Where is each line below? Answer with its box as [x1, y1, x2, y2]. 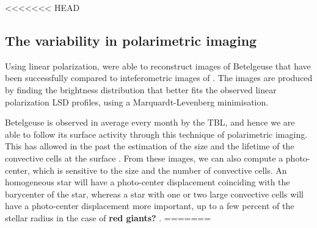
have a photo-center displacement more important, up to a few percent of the [5, 199, 294, 212]
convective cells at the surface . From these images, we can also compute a [5, 151, 283, 164]
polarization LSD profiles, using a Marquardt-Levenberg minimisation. [5, 95, 269, 108]
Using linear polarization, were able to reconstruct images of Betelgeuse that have [5, 59, 311, 72]
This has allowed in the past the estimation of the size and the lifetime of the [5, 140, 294, 152]
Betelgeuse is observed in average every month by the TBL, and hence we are [5, 116, 295, 129]
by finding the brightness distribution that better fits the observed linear [5, 83, 277, 96]
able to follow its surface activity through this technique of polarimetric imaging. [5, 127, 308, 140]
